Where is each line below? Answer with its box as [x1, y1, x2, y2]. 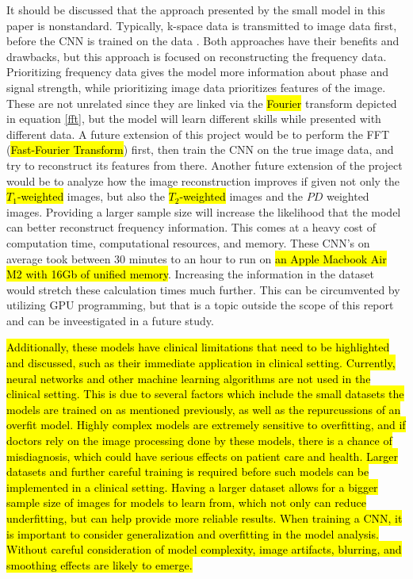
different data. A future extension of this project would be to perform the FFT [6, 125, 389, 142]
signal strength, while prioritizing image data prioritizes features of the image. [6, 79, 386, 95]
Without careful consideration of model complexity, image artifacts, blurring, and [6, 541, 402, 558]
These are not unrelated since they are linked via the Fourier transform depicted [6, 94, 397, 111]
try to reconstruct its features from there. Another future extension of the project [6, 156, 403, 173]
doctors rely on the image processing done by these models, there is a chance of [6, 432, 392, 449]
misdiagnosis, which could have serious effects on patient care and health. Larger [6, 447, 398, 464]
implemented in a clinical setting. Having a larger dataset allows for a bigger [6, 478, 378, 495]
